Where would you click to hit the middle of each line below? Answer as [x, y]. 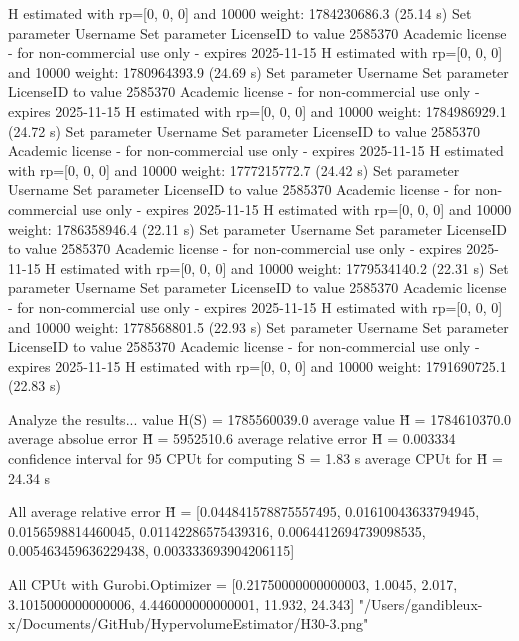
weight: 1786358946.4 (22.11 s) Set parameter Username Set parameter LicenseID [257, 228]
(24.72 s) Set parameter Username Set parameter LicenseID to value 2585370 [244, 130]
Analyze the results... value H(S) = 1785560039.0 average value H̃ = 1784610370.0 [260, 418]
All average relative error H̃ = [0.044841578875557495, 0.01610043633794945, [244, 511]
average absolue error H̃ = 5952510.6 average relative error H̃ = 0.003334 [232, 438]
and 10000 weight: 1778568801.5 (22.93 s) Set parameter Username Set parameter [258, 326]
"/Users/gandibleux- [420, 603]
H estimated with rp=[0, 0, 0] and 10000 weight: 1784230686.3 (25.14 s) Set [240, 13]
